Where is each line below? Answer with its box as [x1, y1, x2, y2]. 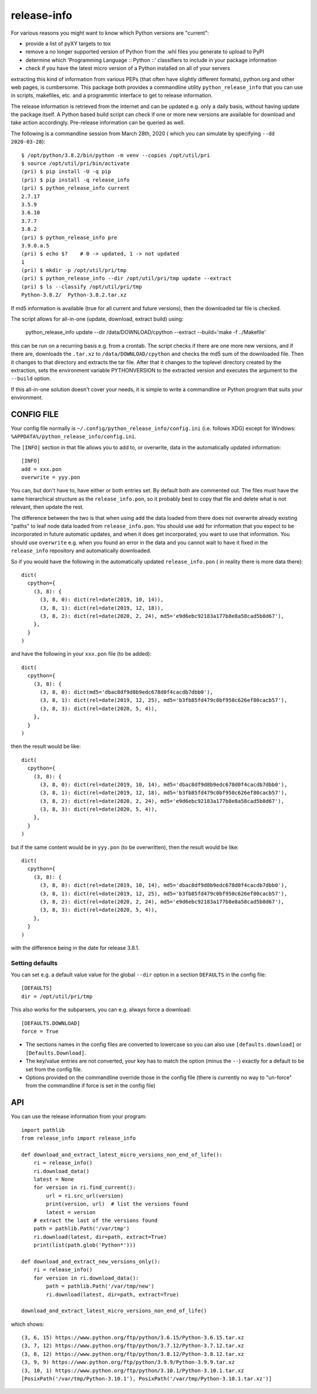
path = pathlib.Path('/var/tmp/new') [46, 1283, 155, 1289]
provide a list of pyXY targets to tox [25, 40, 111, 47]
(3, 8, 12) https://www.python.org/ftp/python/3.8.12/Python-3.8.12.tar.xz [21, 1351, 244, 1357]
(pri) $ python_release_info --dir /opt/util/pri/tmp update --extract [21, 275, 232, 282]
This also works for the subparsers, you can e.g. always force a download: [11, 1006, 191, 1013]
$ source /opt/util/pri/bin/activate [21, 160, 130, 167]
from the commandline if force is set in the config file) [25, 1082, 156, 1089]
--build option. [11, 375, 51, 382]
